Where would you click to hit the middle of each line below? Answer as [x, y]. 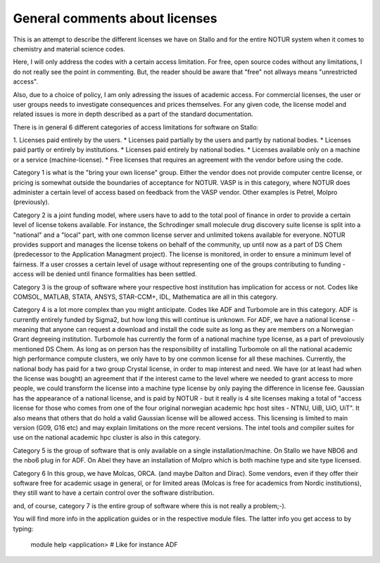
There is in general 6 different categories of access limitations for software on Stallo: [136, 127]
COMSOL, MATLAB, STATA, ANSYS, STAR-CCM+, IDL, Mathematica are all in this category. [145, 297]
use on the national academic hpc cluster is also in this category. [107, 438]
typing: [23, 529]
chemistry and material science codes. [69, 48]
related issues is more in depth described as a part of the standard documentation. [133, 114]
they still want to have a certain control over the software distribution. [114, 493]
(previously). [31, 202]
